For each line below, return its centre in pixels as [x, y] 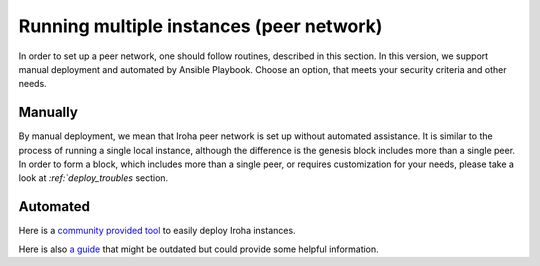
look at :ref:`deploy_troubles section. [93, 178]
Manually [48, 112]
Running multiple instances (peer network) [200, 26]
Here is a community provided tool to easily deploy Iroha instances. [157, 231]
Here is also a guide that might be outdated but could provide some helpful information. [198, 249]
